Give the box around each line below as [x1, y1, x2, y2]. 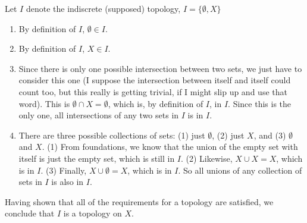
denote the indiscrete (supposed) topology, [26, 2, 181, 14]
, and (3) [253, 128, 286, 141]
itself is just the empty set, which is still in [18, 152, 175, 164]
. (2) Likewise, [181, 152, 233, 164]
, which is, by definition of [108, 97, 203, 109]
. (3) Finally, [40, 164, 87, 176]
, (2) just [212, 128, 245, 141]
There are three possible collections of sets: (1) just [18, 128, 205, 141]
